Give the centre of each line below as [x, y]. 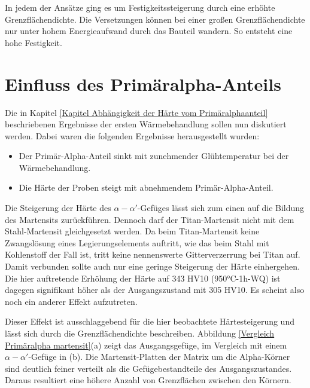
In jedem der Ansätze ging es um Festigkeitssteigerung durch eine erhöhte [140, 7]
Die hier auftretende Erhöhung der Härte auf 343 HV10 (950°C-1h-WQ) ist [143, 278]
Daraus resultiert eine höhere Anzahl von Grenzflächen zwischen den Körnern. [148, 380]
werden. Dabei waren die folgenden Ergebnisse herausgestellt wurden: [132, 135]
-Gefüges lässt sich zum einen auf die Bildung [221, 208]
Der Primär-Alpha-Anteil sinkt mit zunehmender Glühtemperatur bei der [154, 156]
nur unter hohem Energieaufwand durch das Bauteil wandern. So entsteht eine [149, 31]
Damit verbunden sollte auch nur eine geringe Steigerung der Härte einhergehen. [152, 266]
